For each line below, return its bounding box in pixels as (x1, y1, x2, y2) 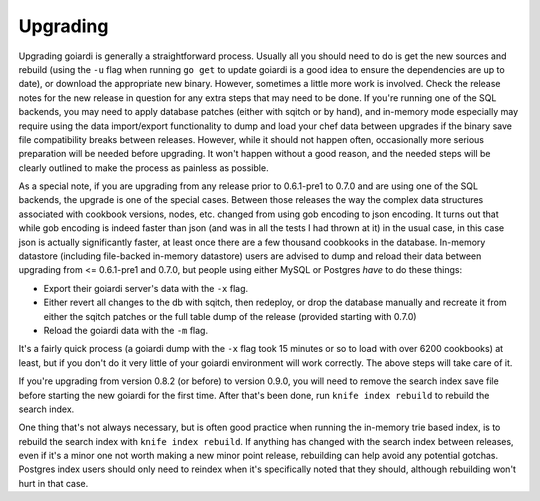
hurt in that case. (18, 477, 89, 489)
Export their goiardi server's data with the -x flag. (43, 282, 249, 294)
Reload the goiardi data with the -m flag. (43, 324, 209, 336)
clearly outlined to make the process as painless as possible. (18, 161, 269, 174)
